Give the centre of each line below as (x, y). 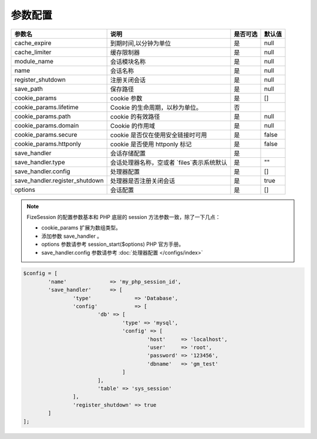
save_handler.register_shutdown (59, 180)
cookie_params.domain (47, 125)
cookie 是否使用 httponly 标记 (151, 144)
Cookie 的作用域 (133, 126)
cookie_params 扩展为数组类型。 (81, 228)
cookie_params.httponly (48, 144)
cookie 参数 (126, 98)
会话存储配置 (128, 153)
